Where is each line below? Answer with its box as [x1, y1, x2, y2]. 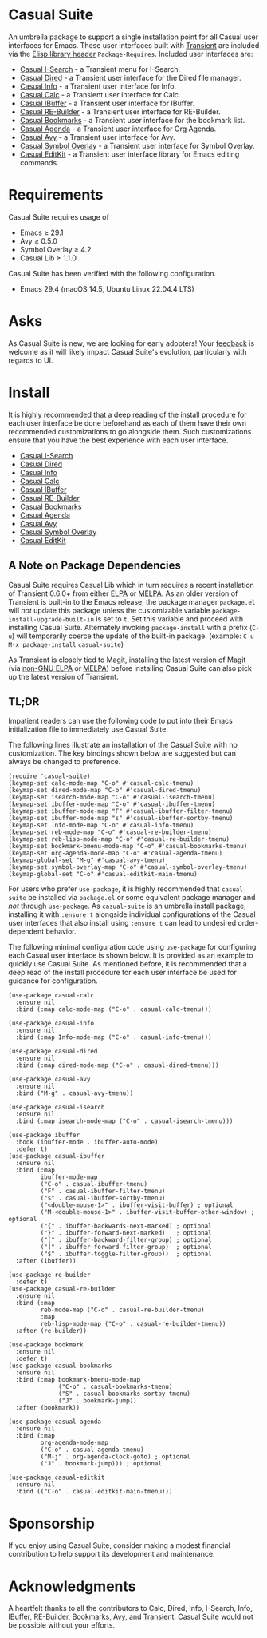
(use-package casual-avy [8, 1076, 91, 1084]
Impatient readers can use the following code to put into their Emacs [8, 716, 233, 726]
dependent [8, 926, 45, 936]
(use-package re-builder [8, 1271, 91, 1279]
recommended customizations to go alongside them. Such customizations [8, 426, 252, 436]
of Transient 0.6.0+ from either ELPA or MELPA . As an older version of [8, 589, 238, 598]
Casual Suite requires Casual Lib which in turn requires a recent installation [8, 580, 255, 589]
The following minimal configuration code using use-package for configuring [8, 942, 257, 952]
